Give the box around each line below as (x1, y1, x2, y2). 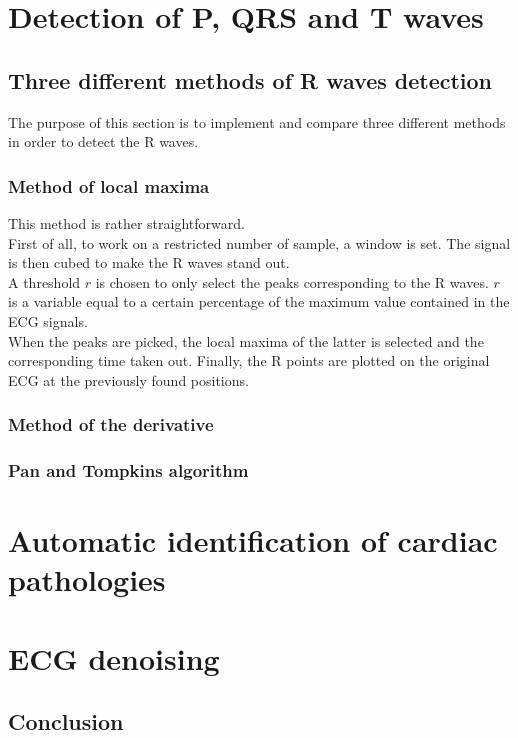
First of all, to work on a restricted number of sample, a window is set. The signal (8, 232, 511, 253)
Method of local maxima (8, 173, 210, 198)
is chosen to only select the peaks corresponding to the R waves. (95, 271, 489, 292)
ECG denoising (8, 637, 220, 678)
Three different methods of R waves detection (8, 64, 493, 95)
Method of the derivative (8, 412, 214, 437)
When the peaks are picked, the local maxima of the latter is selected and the (8, 330, 484, 351)
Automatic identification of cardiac (8, 520, 498, 561)
